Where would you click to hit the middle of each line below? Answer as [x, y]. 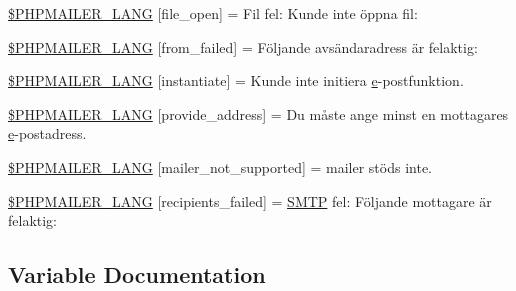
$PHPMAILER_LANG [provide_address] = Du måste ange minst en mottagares [258, 113]
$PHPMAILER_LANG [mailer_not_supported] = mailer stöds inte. [220, 166]
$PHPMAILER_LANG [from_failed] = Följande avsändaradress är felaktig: [243, 46]
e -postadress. [47, 133]
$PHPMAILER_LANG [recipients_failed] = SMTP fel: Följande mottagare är [250, 200]
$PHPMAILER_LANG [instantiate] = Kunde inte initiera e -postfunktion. [236, 80]
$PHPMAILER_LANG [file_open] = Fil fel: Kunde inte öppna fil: [213, 13]
